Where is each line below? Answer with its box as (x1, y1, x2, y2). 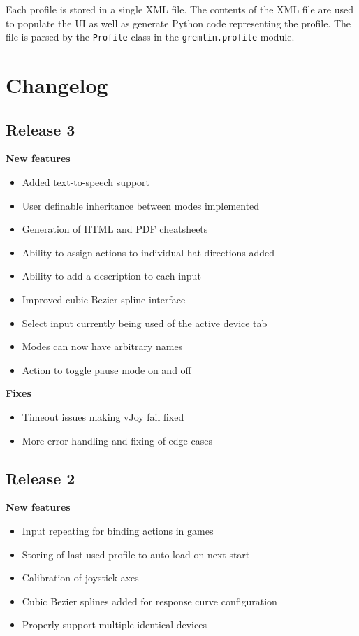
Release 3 (6, 118, 75, 140)
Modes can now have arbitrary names (22, 339, 183, 354)
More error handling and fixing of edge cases (22, 433, 212, 447)
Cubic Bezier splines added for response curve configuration (22, 593, 277, 608)
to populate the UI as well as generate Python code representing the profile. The (6, 15, 351, 30)
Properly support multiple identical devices (22, 617, 207, 632)
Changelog (6, 71, 108, 99)
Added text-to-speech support (22, 175, 149, 189)
